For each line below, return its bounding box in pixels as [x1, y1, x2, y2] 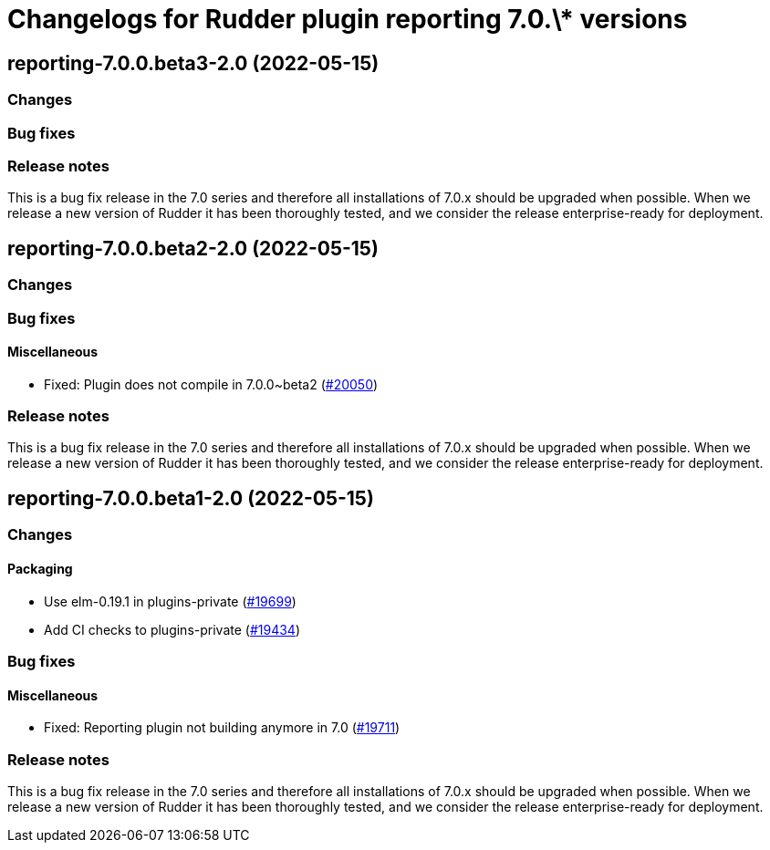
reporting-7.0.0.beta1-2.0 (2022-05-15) [7, 486, 374, 510]
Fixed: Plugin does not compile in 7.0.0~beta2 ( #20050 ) [44, 376, 379, 392]
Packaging [7, 560, 73, 576]
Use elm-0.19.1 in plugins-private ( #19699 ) [44, 593, 297, 609]
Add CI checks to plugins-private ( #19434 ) [44, 621, 300, 637]
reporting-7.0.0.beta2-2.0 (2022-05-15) [7, 236, 379, 260]
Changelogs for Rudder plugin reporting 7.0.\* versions [7, 4, 688, 35]
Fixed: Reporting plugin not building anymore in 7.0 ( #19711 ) [44, 720, 401, 736]
